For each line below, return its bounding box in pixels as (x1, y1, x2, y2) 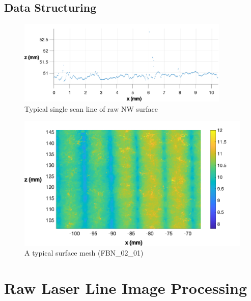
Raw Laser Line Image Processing (4, 277, 247, 298)
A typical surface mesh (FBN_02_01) (24, 247, 144, 258)
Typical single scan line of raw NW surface (24, 103, 158, 114)
